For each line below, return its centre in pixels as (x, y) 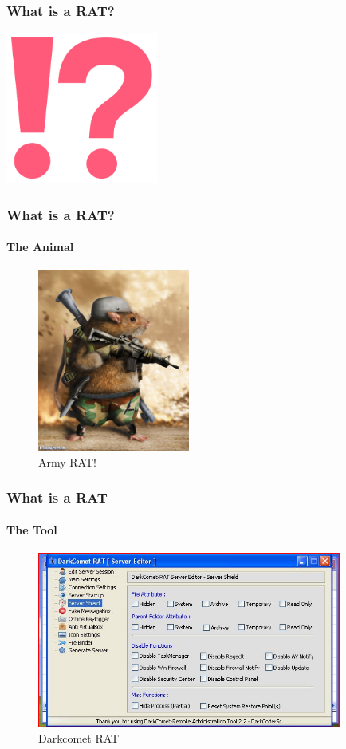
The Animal (40, 247)
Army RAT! (67, 461)
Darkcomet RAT (79, 738)
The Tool (32, 529)
